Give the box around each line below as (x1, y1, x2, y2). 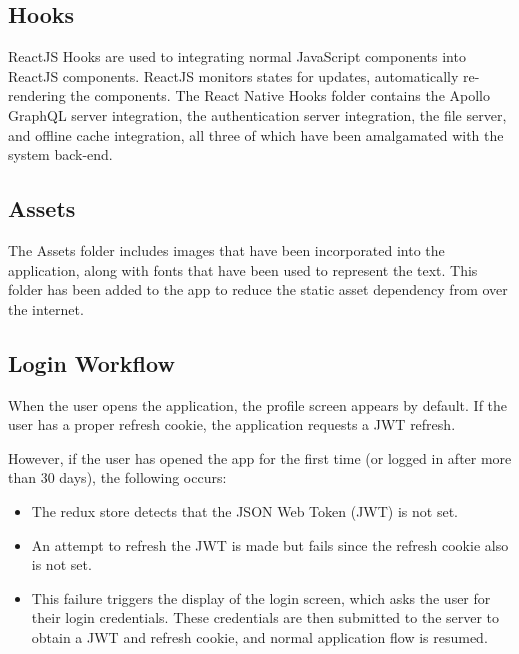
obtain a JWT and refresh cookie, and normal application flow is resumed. (31, 626, 488, 647)
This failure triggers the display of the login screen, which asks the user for (31, 587, 491, 608)
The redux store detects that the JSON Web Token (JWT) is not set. (31, 500, 458, 521)
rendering (8, 85, 66, 106)
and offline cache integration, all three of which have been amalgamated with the (8, 124, 504, 145)
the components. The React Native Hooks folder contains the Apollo (70, 85, 490, 106)
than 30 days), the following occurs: (8, 467, 227, 488)
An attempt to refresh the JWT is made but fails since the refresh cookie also (31, 534, 509, 555)
